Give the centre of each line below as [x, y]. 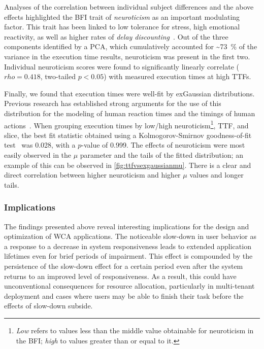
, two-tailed [58, 76]
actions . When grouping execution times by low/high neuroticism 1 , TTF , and [126, 124]
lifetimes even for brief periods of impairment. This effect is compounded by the [128, 256]
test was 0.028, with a [40, 145]
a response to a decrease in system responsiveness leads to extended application [128, 246]
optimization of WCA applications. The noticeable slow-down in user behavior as [130, 236]
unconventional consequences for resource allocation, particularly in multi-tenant [129, 286]
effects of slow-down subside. [48, 306]
